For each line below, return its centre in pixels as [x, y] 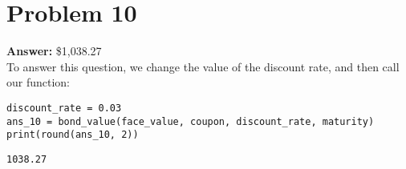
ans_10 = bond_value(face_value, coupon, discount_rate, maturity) [191, 121]
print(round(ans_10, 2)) [73, 135]
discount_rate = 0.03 [64, 108]
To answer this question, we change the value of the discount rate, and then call [203, 66]
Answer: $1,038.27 [54, 51]
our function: [39, 82]
